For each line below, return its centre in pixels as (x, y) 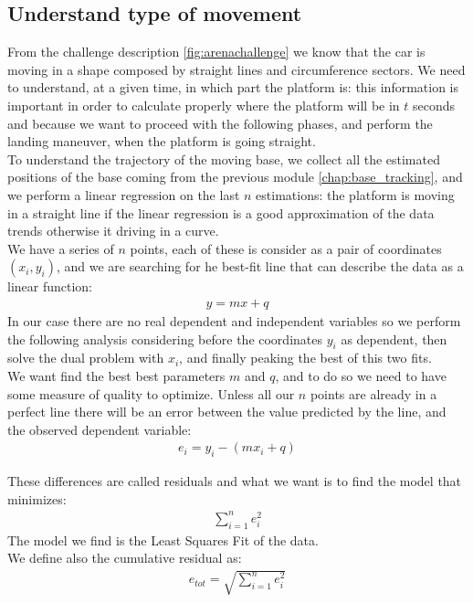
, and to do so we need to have (361, 375)
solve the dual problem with (86, 358)
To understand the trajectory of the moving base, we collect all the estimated (224, 159)
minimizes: (37, 498)
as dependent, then (394, 339)
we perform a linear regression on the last (124, 194)
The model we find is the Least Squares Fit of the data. (163, 540)
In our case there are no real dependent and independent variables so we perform (234, 320)
